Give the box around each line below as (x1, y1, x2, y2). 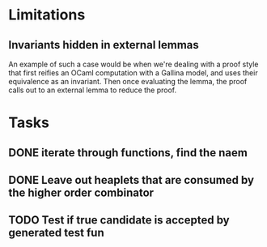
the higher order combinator (8, 185, 155, 199)
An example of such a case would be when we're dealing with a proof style (8, 59, 259, 69)
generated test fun (8, 226, 104, 240)
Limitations (8, 6, 86, 24)
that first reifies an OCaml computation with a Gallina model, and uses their (8, 68, 258, 78)
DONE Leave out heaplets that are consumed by (8, 172, 255, 187)
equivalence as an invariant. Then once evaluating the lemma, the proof (8, 77, 248, 86)
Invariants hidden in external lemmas (8, 38, 200, 52)
